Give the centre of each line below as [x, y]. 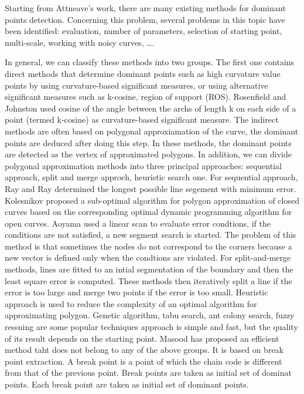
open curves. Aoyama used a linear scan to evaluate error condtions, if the [138, 223]
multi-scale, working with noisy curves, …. [80, 42]
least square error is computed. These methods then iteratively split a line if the [148, 280]
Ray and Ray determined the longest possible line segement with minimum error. [151, 188]
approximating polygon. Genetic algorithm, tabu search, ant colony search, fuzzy [150, 315]
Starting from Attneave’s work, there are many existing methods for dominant [145, 8]
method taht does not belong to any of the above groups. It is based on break [144, 350]
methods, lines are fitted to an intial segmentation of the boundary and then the [149, 269]
